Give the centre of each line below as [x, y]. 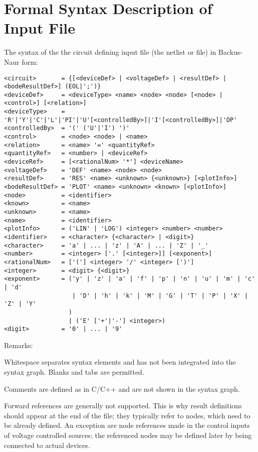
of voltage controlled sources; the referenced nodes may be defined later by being [128, 435]
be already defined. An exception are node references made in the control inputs [127, 425]
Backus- [231, 52]
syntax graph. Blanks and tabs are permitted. [74, 372]
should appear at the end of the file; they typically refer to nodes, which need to [127, 415]
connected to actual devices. [47, 445]
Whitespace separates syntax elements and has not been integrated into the [120, 362]
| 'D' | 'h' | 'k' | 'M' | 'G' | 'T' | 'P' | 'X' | [160, 296]
